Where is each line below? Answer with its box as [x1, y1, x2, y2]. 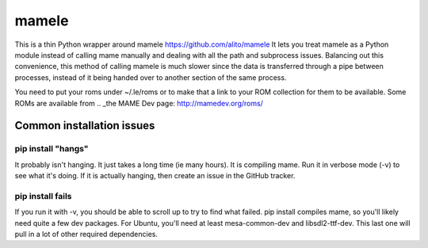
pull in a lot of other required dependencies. [14, 229, 159, 238]
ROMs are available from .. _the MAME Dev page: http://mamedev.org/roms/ [14, 98, 263, 108]
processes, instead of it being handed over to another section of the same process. [14, 72, 287, 82]
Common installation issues [14, 119, 155, 132]
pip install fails [14, 190, 72, 201]
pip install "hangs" [14, 143, 89, 155]
